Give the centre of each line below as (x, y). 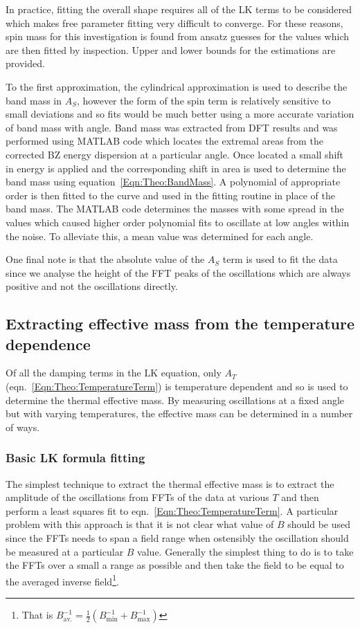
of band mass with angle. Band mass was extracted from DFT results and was (172, 127)
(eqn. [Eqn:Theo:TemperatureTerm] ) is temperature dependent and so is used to (177, 386)
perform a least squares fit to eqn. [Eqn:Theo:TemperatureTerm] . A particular (172, 510)
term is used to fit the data (280, 259)
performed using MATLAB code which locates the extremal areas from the (164, 141)
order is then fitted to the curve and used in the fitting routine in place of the (170, 195)
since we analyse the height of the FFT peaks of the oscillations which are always (178, 272)
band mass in (34, 100)
